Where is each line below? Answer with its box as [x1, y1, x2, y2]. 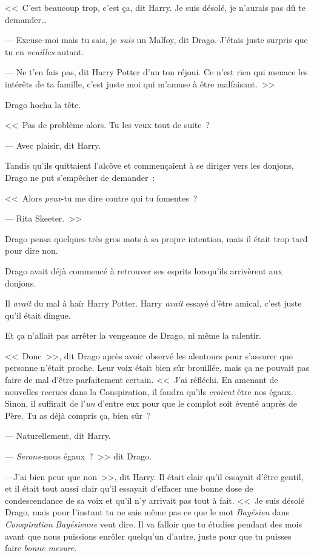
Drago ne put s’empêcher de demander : [5, 171, 155, 183]
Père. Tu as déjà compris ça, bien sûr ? [5, 409, 151, 421]
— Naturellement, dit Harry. [5, 429, 111, 442]
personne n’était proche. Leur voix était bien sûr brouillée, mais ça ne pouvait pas [5, 361, 310, 374]
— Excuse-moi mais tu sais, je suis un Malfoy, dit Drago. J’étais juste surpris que [5, 33, 308, 46]
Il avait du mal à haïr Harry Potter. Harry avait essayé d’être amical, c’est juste [5, 297, 302, 310]
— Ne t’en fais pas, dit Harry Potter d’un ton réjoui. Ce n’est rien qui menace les [5, 66, 308, 78]
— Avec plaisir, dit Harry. [5, 138, 101, 151]
